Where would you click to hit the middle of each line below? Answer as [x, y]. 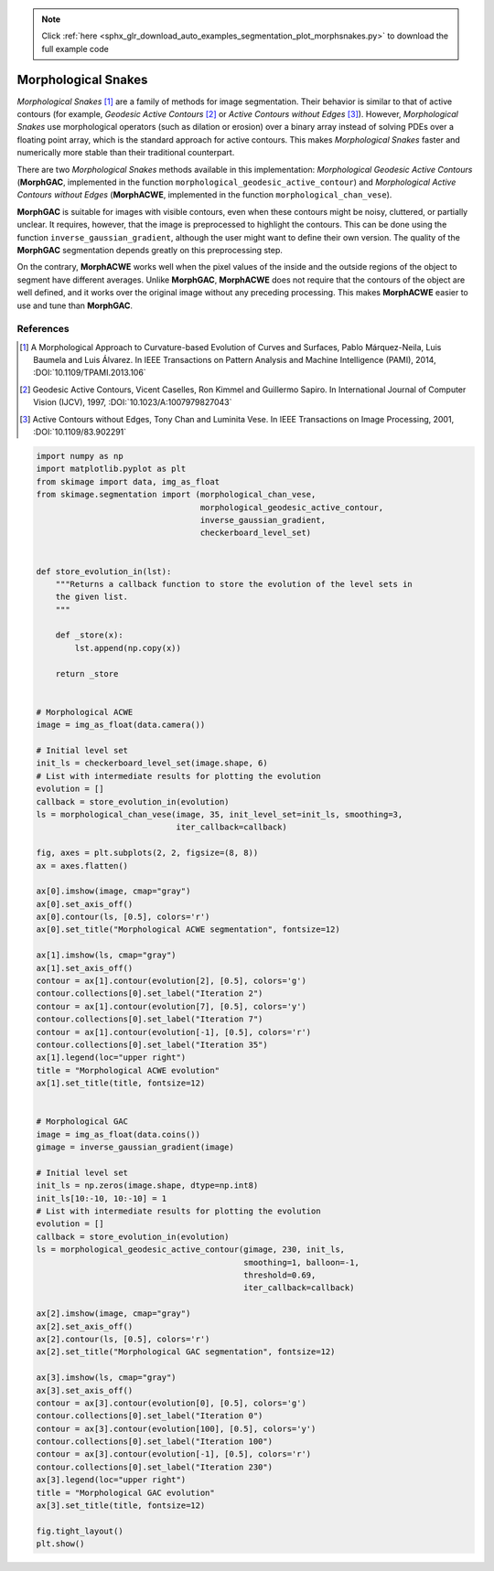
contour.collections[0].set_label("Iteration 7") [150, 1019]
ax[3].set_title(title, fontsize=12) [121, 1506]
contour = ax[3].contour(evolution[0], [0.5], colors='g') [171, 1403]
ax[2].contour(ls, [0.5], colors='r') [123, 1339]
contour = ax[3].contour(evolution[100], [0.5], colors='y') [176, 1428]
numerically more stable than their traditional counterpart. [126, 153]
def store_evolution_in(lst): [104, 571]
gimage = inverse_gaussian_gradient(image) [135, 1147]
